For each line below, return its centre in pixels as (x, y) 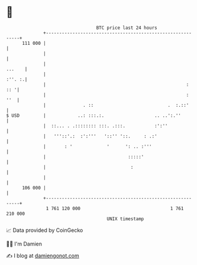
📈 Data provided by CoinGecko (45, 230)
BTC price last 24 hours (127, 28)
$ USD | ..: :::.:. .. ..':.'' (94, 115)
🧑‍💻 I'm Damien (24, 244)
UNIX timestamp (125, 219)
